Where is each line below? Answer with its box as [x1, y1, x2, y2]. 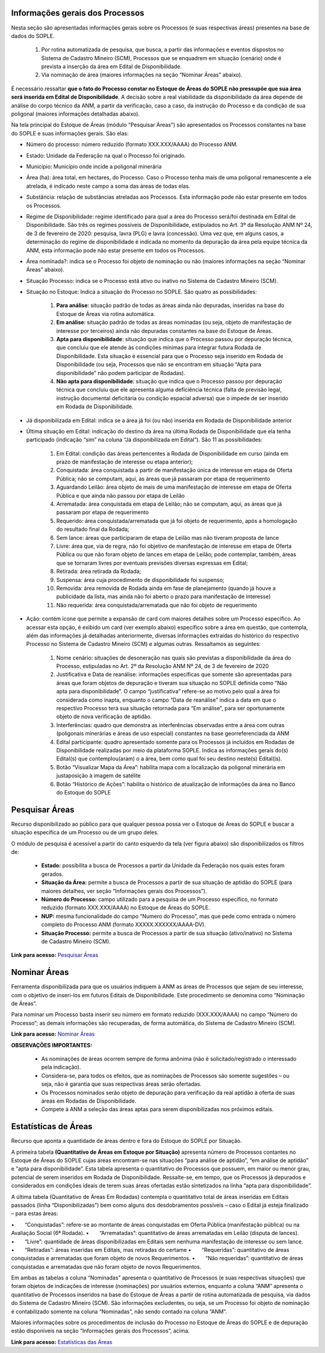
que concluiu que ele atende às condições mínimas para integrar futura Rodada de [56, 344, 262, 351]
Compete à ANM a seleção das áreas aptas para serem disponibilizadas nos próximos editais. [41, 1106, 274, 1113]
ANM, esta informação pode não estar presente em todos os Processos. [26, 247, 206, 254]
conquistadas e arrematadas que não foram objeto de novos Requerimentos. [11, 1263, 202, 1270]
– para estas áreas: [11, 1210, 58, 1217]
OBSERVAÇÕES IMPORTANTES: [11, 1041, 93, 1048]
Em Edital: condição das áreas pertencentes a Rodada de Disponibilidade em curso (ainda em [56, 450, 289, 457]
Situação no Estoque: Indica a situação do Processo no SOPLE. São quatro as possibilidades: [26, 288, 257, 296]
